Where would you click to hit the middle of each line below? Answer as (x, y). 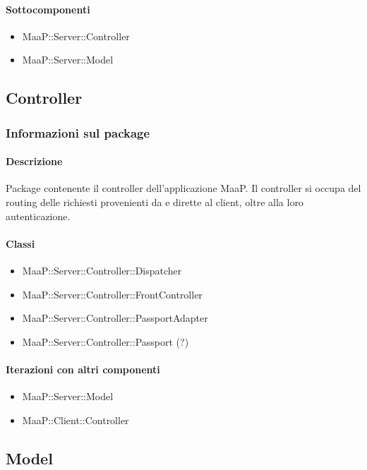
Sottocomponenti (48, 9)
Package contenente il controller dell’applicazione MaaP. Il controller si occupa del (183, 188)
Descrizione (34, 161)
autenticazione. (38, 216)
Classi (20, 243)
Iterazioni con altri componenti (83, 369)
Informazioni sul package (78, 132)
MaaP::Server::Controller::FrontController (112, 294)
